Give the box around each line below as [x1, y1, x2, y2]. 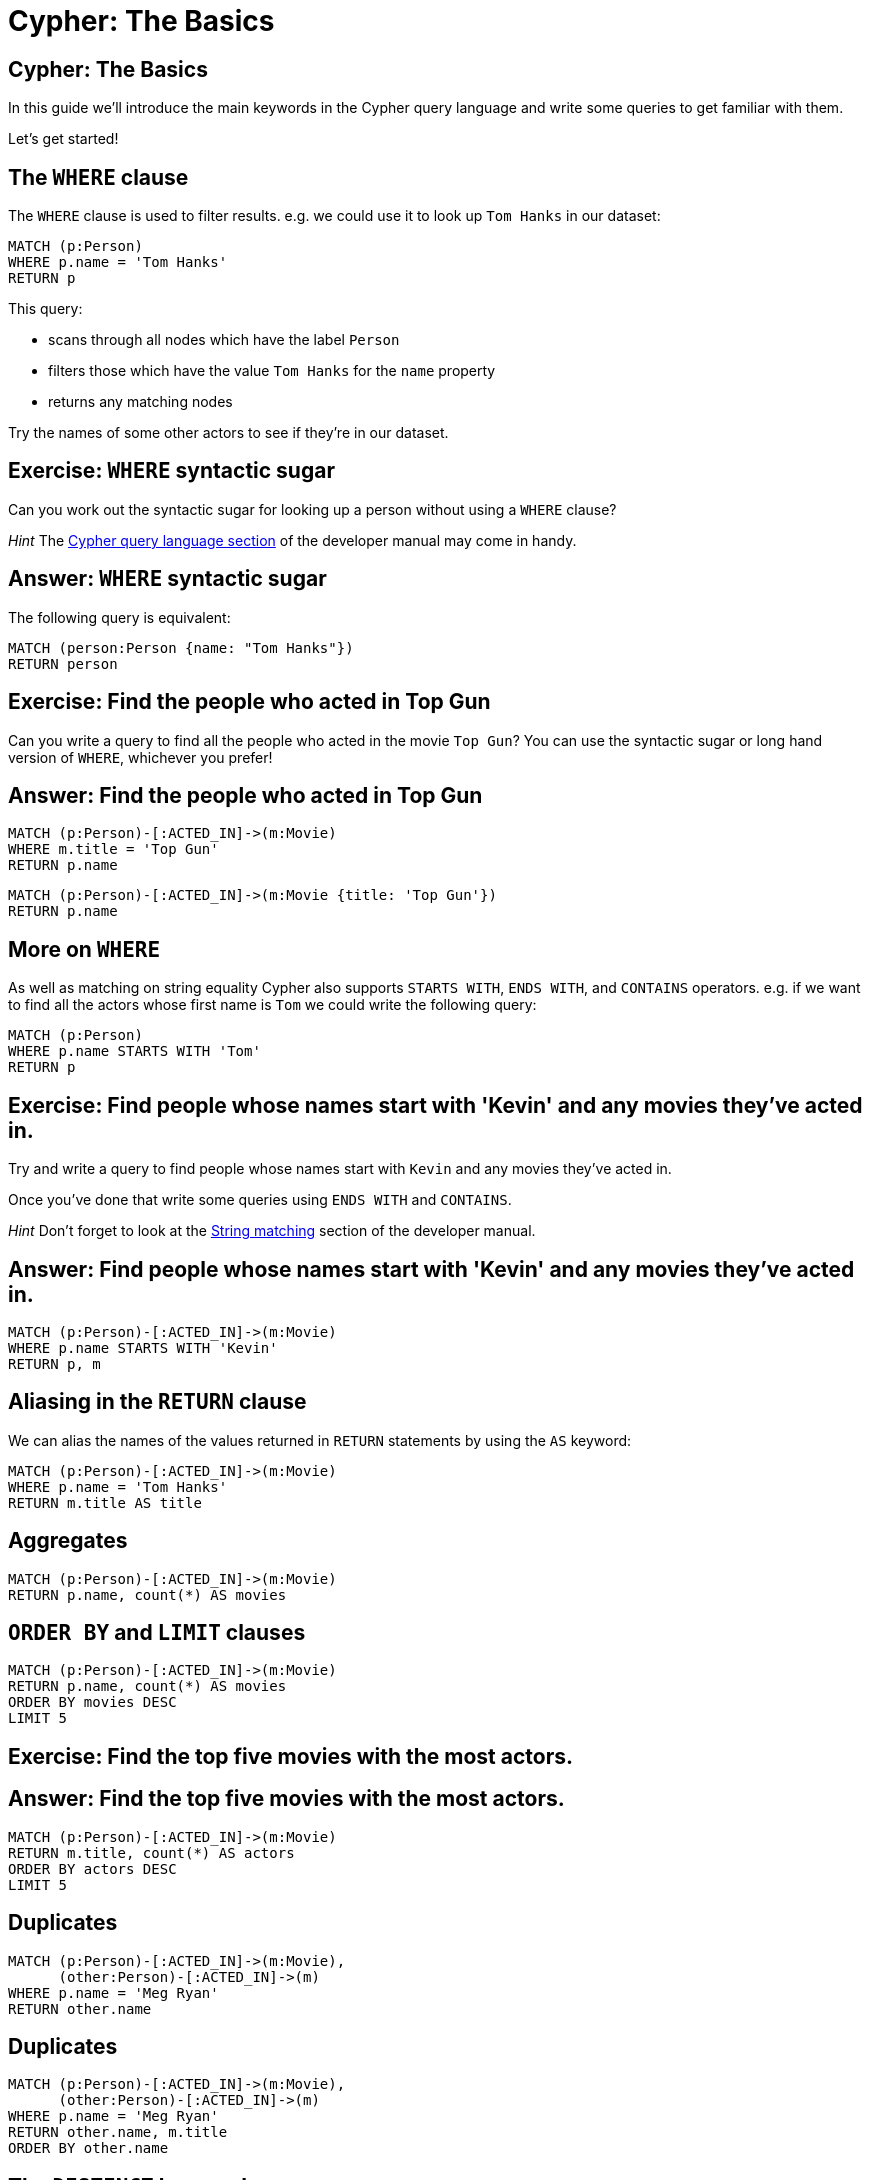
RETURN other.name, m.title [8, 2124, 228, 2141]
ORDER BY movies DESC [8, 1694, 177, 1711]
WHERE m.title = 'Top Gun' [8, 841, 219, 858]
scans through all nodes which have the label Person [48, 331, 400, 349]
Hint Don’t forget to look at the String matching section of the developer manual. [8, 1222, 536, 1240]
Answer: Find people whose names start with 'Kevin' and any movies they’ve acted [8, 1256, 855, 1282]
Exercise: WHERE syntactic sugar [8, 458, 335, 484]
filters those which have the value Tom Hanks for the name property [48, 362, 496, 380]
